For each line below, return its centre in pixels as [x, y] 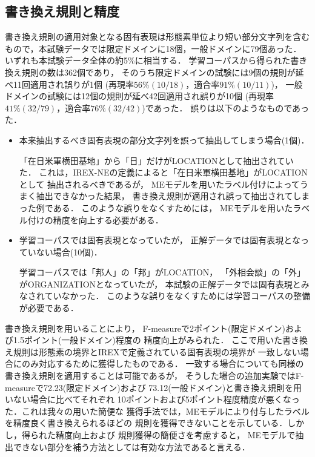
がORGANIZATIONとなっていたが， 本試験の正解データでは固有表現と [160, 284]
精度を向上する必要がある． [108, 219]
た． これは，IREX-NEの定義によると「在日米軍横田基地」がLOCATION [163, 172]
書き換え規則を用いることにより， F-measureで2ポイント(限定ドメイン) [145, 328]
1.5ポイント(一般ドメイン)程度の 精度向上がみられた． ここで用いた [148, 340]
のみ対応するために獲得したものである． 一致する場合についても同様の [163, 363]
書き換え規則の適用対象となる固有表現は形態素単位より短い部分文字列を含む [157, 37]
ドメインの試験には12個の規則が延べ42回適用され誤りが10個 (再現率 [140, 96]
